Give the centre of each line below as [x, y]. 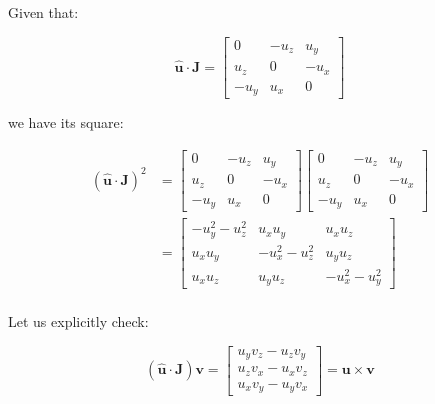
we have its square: [66, 122]
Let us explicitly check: [78, 321]
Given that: [43, 12]
